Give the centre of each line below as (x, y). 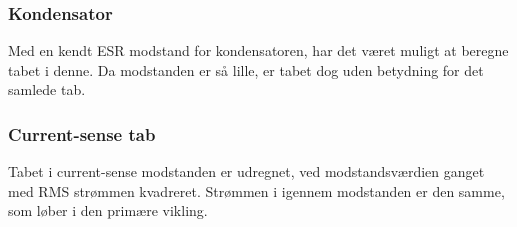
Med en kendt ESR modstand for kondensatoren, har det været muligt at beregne (258, 50)
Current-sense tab (82, 133)
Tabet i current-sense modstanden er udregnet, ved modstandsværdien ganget (246, 171)
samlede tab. (47, 89)
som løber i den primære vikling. (108, 210)
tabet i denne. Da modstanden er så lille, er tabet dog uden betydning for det (246, 69)
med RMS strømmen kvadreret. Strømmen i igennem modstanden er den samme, (256, 190)
